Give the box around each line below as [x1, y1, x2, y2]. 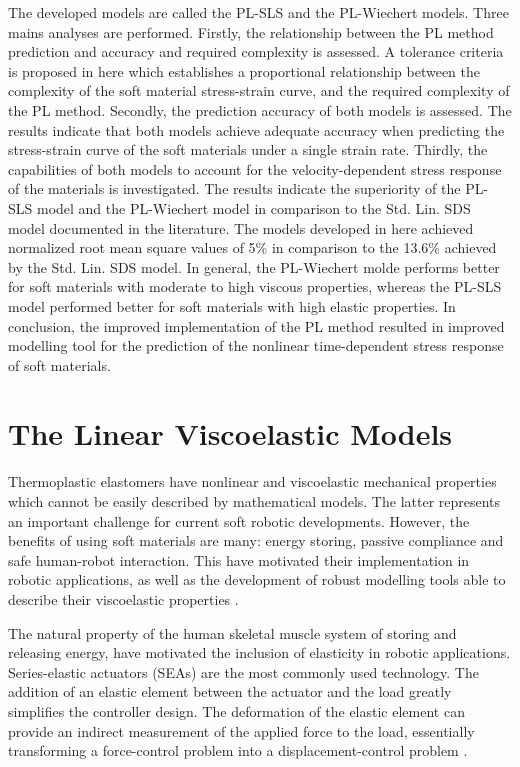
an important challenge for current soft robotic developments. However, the [8, 510, 470, 531]
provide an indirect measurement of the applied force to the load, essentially [8, 720, 475, 741]
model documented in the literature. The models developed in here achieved [8, 217, 474, 238]
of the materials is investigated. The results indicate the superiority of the [8, 178, 461, 199]
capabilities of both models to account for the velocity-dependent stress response [8, 158, 502, 179]
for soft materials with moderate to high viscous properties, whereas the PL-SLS [8, 276, 502, 297]
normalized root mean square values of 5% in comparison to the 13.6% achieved [8, 237, 497, 258]
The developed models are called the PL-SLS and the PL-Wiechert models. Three [8, 2, 509, 22]
